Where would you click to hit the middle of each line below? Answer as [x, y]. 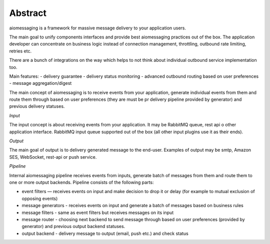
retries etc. [20, 51]
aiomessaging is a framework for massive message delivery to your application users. [98, 28]
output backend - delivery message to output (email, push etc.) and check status [105, 233]
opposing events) [40, 198]
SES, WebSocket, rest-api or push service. [53, 157]
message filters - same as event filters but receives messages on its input [98, 213]
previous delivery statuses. [37, 106]
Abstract [28, 13]
